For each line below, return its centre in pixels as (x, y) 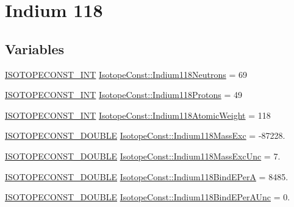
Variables (35, 48)
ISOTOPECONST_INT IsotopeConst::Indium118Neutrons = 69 (126, 74)
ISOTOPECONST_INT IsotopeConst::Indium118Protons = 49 (124, 95)
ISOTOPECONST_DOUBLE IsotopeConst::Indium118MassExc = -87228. (145, 135)
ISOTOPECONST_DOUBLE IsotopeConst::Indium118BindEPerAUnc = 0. (148, 197)
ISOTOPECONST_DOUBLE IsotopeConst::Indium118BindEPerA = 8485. (147, 176)
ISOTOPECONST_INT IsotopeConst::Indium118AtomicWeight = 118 (138, 115)
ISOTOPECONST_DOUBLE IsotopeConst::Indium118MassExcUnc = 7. (143, 156)
